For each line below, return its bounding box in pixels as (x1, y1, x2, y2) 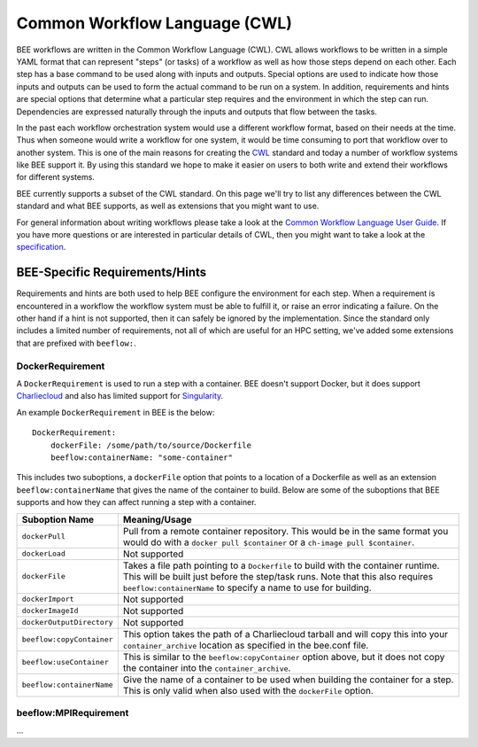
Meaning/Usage (122, 513, 192, 525)
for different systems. (16, 172, 95, 183)
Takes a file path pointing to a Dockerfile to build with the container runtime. (122, 559, 440, 572)
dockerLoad (21, 549, 66, 558)
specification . (16, 242, 66, 253)
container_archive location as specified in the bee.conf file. (122, 639, 369, 651)
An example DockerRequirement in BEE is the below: (16, 407, 215, 417)
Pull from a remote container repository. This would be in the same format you (122, 525, 449, 537)
